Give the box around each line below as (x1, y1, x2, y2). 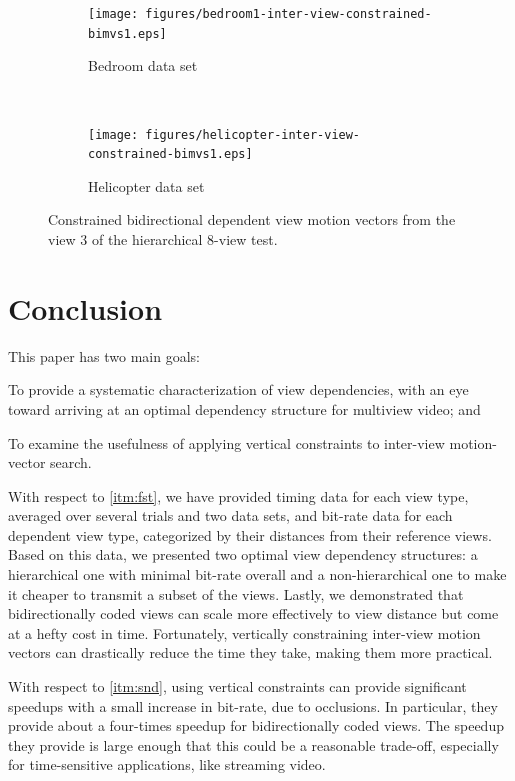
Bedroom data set (88, 55, 198, 76)
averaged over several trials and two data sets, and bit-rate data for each (8, 505, 453, 526)
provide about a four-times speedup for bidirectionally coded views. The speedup (8, 715, 504, 736)
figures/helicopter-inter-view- (145, 127, 361, 142)
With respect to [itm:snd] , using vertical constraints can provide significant (8, 676, 467, 697)
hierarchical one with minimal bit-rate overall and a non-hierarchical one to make (8, 564, 507, 585)
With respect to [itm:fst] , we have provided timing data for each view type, (8, 485, 469, 506)
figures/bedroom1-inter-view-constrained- (145, 7, 432, 21)
